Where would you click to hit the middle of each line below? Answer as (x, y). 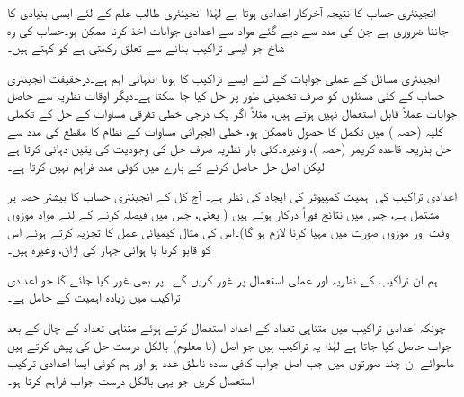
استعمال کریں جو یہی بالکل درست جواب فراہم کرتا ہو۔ (131, 379)
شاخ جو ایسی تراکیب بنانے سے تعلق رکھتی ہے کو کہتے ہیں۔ (146, 47)
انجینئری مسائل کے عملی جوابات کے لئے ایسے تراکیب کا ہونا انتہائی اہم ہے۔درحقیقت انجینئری (223, 77)
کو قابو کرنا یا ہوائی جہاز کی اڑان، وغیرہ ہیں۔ (109, 249)
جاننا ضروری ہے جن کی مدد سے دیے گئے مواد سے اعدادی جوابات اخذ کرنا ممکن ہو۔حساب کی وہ (228, 29)
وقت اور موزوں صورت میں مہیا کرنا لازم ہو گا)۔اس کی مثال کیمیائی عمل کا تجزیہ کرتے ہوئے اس (228, 231)
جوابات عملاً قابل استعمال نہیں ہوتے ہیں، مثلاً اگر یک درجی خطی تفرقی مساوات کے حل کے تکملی (232, 112)
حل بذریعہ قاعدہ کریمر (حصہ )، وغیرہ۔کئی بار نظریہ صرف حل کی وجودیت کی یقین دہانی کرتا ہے (229, 148)
